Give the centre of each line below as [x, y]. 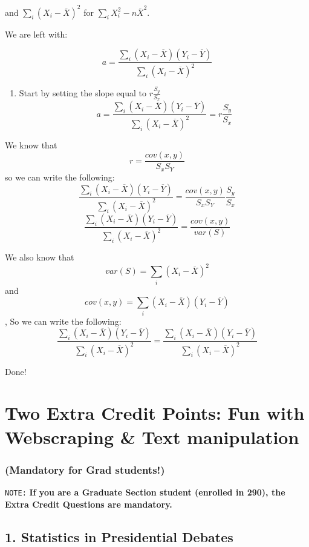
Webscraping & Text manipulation [152, 436]
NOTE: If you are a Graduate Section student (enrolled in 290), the [145, 492]
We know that [31, 144]
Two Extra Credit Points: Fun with [155, 413]
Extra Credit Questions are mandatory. [89, 504]
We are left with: [36, 34]
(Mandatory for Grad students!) [85, 469]
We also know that [40, 257]
